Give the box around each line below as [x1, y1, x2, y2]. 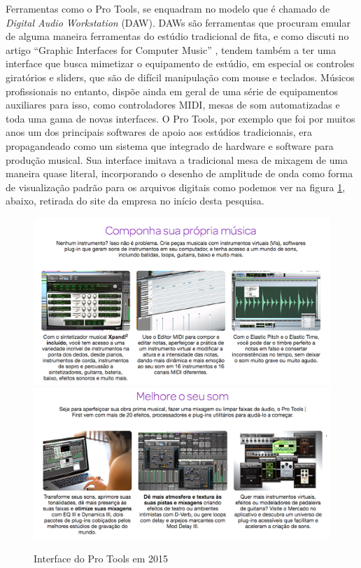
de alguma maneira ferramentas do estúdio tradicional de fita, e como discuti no [6, 29, 349, 43]
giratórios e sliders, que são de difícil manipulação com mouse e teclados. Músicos [6, 69, 355, 84]
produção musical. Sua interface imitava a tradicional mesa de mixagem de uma [6, 152, 348, 167]
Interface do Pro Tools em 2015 [34, 550, 169, 565]
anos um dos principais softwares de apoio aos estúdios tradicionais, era [6, 125, 312, 139]
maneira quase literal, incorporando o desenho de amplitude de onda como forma [6, 166, 353, 181]
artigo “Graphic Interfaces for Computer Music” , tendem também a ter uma [6, 42, 337, 57]
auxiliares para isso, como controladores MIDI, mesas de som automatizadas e [6, 97, 340, 112]
